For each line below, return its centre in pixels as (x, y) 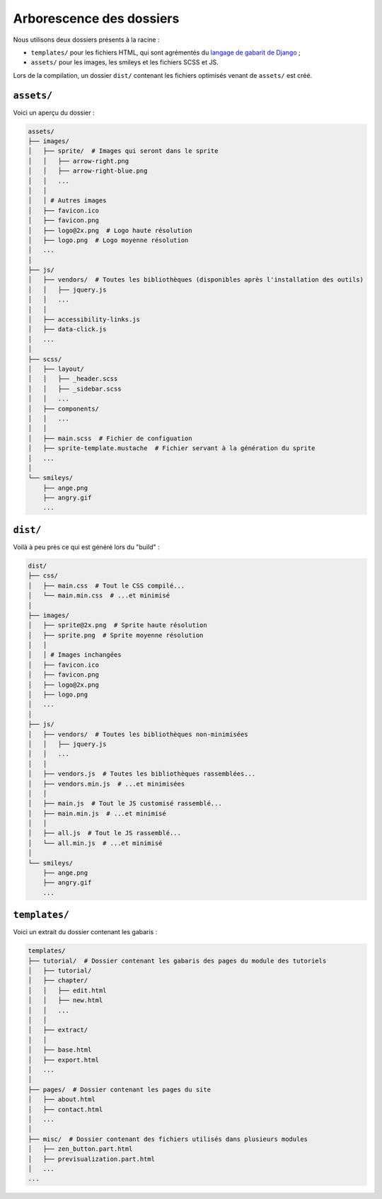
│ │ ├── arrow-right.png (79, 161)
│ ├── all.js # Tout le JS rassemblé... (105, 833)
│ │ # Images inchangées (75, 655)
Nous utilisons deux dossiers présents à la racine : (86, 40)
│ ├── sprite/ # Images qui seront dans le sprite (123, 151)
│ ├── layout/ (56, 369)
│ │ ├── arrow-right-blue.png (88, 171)
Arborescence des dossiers (96, 18)
